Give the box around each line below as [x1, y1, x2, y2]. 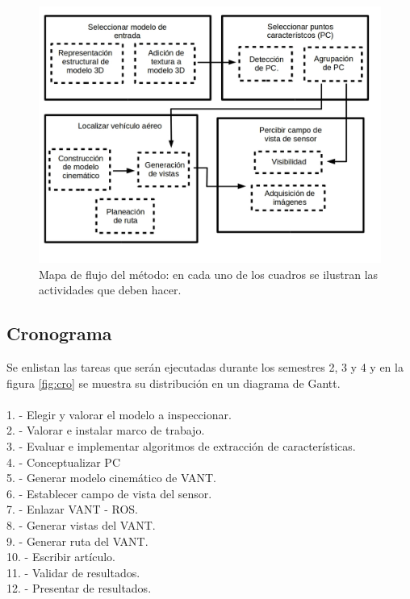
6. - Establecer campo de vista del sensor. [6, 485, 212, 501]
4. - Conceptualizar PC [6, 453, 121, 470]
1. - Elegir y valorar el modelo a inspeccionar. [6, 406, 232, 422]
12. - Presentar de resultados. [6, 580, 152, 597]
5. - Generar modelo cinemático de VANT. [6, 469, 216, 486]
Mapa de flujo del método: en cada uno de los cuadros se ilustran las [39, 265, 379, 282]
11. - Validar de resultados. [6, 564, 140, 580]
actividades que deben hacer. [39, 281, 182, 298]
